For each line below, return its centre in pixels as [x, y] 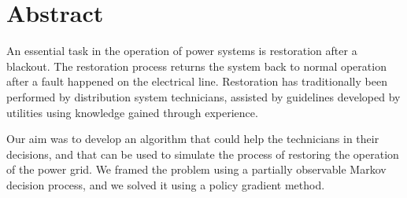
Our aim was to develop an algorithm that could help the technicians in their [193, 139]
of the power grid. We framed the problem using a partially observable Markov [196, 169]
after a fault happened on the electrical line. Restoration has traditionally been [197, 81]
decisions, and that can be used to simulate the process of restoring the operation [203, 154]
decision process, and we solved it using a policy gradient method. [166, 184]
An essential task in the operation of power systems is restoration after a [182, 51]
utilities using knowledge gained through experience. [132, 112]
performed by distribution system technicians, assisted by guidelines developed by [203, 96]
